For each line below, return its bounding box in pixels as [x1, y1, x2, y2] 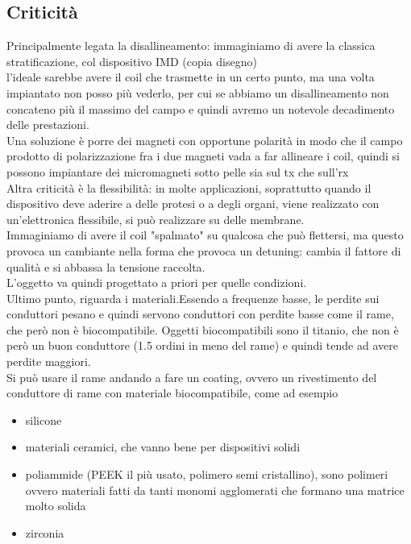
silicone [25, 411, 62, 428]
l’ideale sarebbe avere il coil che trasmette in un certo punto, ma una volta [6, 69, 375, 85]
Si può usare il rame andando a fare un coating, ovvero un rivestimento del [6, 368, 377, 385]
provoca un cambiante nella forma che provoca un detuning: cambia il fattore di [6, 242, 401, 259]
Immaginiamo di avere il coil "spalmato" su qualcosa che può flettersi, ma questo [6, 226, 404, 243]
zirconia [25, 524, 64, 541]
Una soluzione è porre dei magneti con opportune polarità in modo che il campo [6, 131, 403, 148]
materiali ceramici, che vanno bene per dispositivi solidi [25, 438, 301, 455]
